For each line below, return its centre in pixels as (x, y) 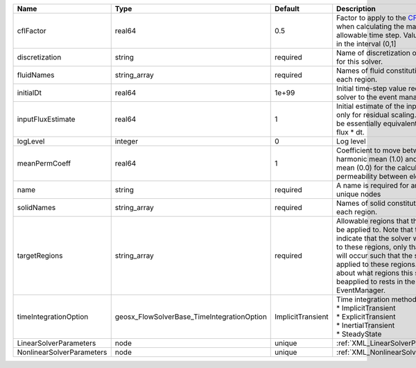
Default (287, 9)
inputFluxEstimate (46, 119)
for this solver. (360, 61)
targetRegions (40, 255)
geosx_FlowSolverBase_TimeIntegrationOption (191, 317)
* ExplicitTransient (366, 317)
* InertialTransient (366, 325)
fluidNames (36, 75)
